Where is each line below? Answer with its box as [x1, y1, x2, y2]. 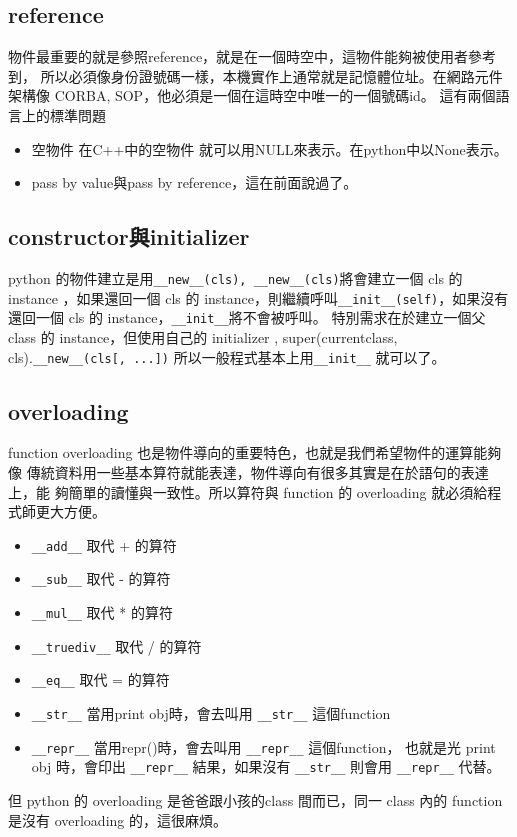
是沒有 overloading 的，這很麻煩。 [8, 809, 227, 830]
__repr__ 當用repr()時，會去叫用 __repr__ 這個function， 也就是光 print [31, 736, 496, 757]
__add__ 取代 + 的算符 [31, 534, 177, 555]
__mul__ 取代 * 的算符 [31, 602, 173, 623]
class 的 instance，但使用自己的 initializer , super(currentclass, [8, 326, 398, 347]
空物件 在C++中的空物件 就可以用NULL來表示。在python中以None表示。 [31, 138, 508, 159]
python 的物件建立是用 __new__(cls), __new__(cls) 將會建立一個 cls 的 [8, 267, 463, 288]
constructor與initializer [8, 221, 250, 252]
